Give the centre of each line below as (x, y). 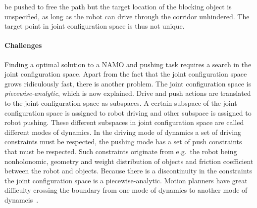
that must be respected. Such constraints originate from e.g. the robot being (121, 151)
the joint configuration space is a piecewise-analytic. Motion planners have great (126, 180)
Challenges (23, 45)
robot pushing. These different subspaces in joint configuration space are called (124, 122)
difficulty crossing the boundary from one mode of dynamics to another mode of (126, 190)
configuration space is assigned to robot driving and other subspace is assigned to (128, 112)
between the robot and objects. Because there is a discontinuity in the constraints (128, 171)
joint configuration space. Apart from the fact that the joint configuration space (126, 74)
